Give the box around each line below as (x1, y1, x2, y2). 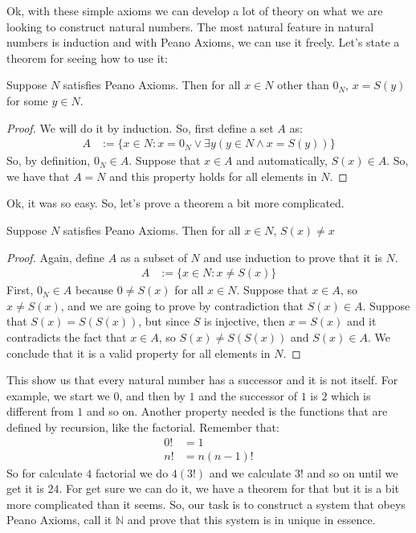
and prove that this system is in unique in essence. (127, 511, 376, 528)
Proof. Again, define (6, 248, 105, 265)
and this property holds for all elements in (109, 167, 317, 184)
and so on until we (307, 464, 398, 481)
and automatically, (236, 152, 328, 169)
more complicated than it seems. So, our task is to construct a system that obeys (6, 495, 406, 512)
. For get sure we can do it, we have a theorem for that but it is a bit (59, 480, 399, 497)
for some (6, 92, 48, 109)
